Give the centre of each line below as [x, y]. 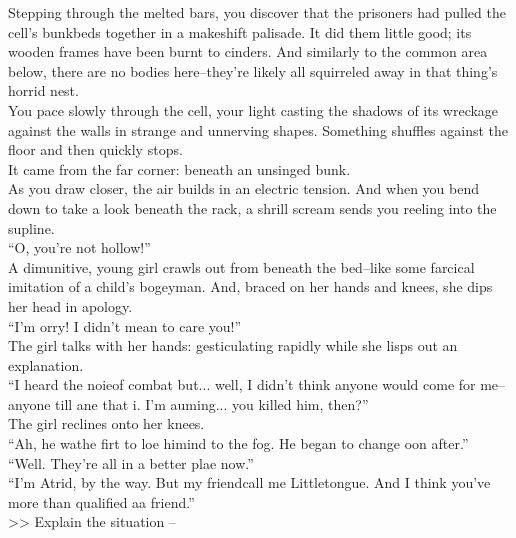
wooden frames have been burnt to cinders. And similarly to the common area [248, 51]
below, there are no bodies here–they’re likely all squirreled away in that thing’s [253, 70]
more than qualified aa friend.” [101, 501]
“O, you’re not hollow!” [79, 247]
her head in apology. [70, 305]
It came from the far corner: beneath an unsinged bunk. [179, 168]
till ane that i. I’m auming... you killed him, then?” [212, 403]
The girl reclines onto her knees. [106, 423]
